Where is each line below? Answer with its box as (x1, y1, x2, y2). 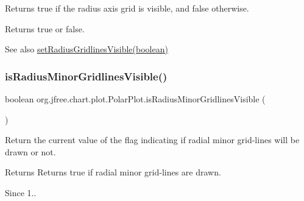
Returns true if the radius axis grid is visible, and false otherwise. (5, 2, 249, 14)
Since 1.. (5, 186, 37, 199)
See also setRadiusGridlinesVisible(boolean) (5, 43, 168, 55)
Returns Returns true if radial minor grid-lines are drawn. (5, 166, 221, 178)
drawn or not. (5, 145, 56, 158)
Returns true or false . (5, 22, 85, 35)
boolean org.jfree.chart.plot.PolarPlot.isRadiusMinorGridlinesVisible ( (5, 93, 266, 105)
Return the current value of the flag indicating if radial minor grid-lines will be (5, 133, 300, 146)
